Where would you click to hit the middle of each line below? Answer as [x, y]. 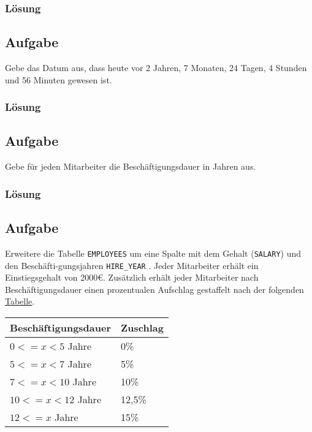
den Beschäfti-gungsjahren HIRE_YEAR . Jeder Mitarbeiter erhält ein [132, 265]
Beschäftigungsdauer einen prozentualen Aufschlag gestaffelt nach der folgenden [154, 289]
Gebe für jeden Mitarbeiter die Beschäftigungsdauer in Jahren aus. [131, 166]
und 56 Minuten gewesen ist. [59, 79]
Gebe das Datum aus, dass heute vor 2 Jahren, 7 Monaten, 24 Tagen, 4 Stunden [156, 68]
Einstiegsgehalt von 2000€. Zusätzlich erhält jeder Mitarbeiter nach [132, 277]
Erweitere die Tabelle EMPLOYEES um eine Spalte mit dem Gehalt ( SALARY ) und [153, 253]
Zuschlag [142, 328]
